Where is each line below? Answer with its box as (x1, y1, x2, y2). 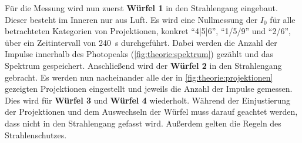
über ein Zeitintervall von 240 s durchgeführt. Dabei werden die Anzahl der (5, 36, 277, 48)
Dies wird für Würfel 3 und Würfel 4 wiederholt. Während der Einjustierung (5, 94, 291, 106)
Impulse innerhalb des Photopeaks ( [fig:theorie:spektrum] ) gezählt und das (5, 48, 273, 60)
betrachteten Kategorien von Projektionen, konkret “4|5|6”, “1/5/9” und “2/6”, (5, 25, 291, 37)
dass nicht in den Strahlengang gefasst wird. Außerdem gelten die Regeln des (5, 117, 281, 129)
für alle (270, 13, 296, 25)
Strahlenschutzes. (5, 128, 67, 141)
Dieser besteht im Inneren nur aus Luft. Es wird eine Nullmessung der (5, 13, 258, 25)
